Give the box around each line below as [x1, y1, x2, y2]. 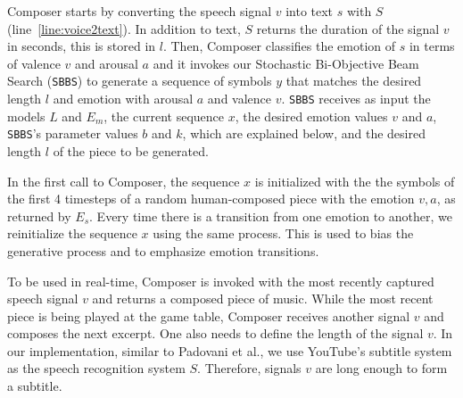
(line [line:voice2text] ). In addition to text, [7, 19, 241, 37]
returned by [7, 206, 71, 225]
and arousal [75, 54, 138, 72]
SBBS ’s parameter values [7, 124, 138, 143]
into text [285, 2, 334, 20]
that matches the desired [285, 71, 422, 90]
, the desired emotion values [235, 106, 388, 125]
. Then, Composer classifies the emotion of [162, 37, 396, 55]
